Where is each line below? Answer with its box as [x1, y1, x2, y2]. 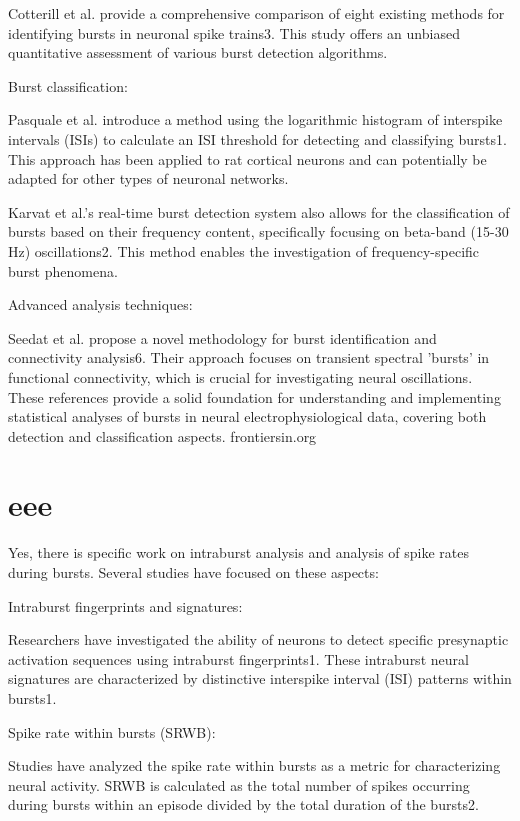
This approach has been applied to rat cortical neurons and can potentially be [8, 148, 487, 169]
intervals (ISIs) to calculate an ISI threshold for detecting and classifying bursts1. [8, 128, 507, 149]
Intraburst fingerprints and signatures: [8, 595, 243, 616]
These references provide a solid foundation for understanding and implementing [8, 386, 501, 407]
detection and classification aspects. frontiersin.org [8, 425, 317, 446]
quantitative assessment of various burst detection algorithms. [8, 42, 388, 63]
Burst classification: [8, 75, 128, 96]
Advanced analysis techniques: [8, 294, 193, 315]
